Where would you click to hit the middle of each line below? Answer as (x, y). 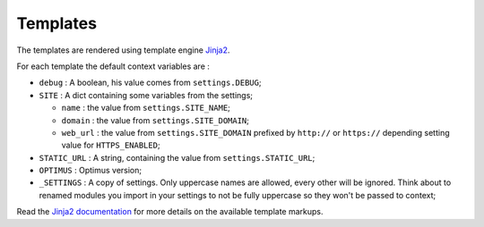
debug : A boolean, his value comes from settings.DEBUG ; (150, 83)
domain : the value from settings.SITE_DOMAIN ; (156, 120)
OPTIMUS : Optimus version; (91, 171)
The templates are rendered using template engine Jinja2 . (123, 50)
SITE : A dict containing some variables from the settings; (146, 95)
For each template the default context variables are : (113, 66)
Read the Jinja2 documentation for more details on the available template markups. (170, 212)
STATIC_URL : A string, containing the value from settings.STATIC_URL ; (177, 157)
